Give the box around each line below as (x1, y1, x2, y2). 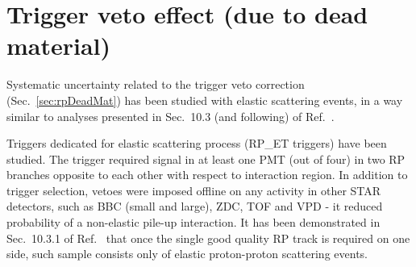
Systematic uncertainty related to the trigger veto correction (6, 76, 305, 93)
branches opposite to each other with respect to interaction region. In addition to (6, 166, 408, 183)
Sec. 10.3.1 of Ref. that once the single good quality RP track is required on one (6, 229, 410, 246)
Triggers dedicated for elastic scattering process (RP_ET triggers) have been (6, 135, 387, 152)
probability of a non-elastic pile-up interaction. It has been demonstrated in (6, 214, 381, 231)
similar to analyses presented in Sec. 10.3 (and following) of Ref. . (6, 107, 335, 124)
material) (6, 29, 111, 62)
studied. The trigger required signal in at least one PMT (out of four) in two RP (6, 150, 406, 167)
